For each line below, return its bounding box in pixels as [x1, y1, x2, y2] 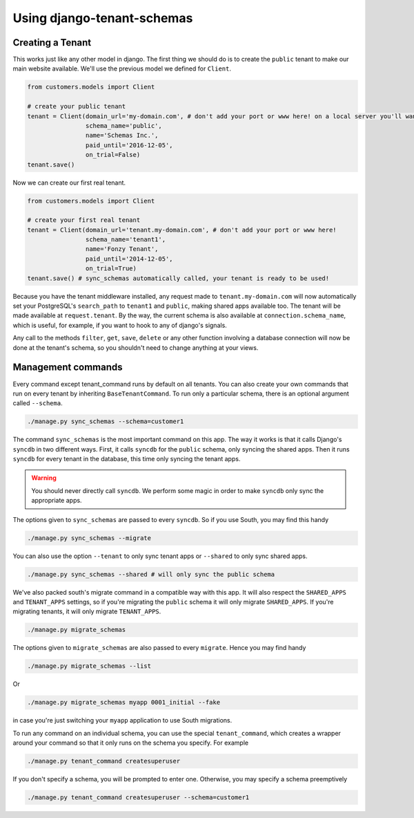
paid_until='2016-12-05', [85, 141, 173, 149]
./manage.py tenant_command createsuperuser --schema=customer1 [27, 793, 250, 801]
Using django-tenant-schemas [12, 10, 193, 26]
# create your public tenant [27, 102, 126, 111]
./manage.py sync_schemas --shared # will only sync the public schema [27, 570, 275, 578]
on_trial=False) [85, 151, 141, 159]
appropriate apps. [31, 496, 82, 505]
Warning [31, 474, 57, 482]
